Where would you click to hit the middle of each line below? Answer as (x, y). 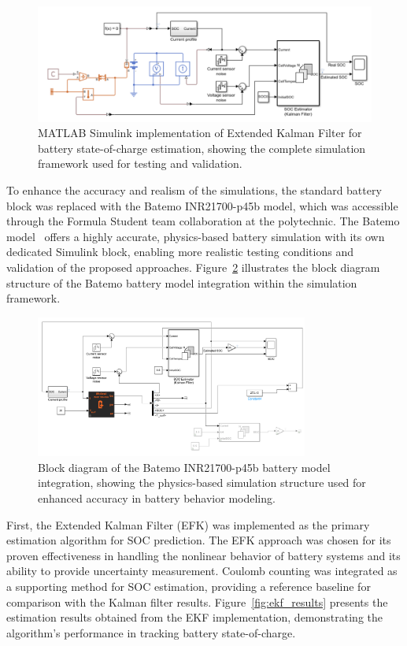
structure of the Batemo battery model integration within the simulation (182, 282)
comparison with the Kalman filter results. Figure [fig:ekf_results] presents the (197, 601)
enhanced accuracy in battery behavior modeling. (157, 498)
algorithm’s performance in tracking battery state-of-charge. (151, 632)
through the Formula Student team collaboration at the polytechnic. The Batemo (203, 221)
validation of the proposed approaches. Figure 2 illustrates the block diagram (193, 267)
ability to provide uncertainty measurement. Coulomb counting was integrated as (202, 571)
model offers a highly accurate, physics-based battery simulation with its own (196, 236)
